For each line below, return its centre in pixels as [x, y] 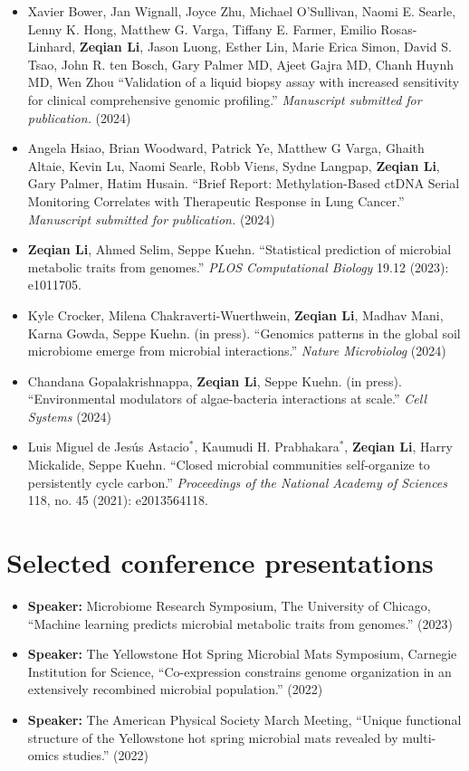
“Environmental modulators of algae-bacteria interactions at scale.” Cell [227, 399]
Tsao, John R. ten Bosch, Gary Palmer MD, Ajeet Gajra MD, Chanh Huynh [241, 64]
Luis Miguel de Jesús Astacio [108, 447]
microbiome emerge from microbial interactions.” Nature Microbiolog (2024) [237, 351]
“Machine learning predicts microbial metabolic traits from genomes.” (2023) [240, 623]
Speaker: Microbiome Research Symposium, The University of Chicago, [229, 605]
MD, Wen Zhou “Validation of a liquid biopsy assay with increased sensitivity [244, 82]
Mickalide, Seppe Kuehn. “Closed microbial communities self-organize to [229, 465]
